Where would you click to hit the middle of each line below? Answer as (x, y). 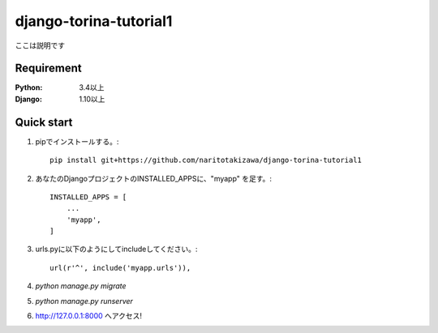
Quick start (44, 122)
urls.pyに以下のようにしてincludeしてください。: (116, 249)
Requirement (49, 68)
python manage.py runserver (84, 301)
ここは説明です (40, 45)
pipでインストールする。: (77, 141)
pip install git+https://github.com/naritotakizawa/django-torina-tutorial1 (206, 160)
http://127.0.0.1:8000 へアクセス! (88, 316)
